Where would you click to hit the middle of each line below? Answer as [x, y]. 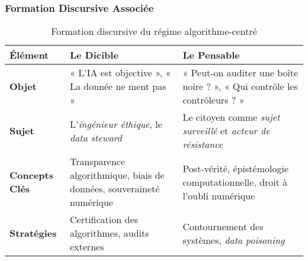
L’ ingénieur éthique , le [116, 124]
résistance [203, 144]
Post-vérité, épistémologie [236, 168]
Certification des [104, 220]
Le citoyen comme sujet [231, 117]
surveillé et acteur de [226, 131]
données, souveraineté [115, 189]
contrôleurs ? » [214, 100]
